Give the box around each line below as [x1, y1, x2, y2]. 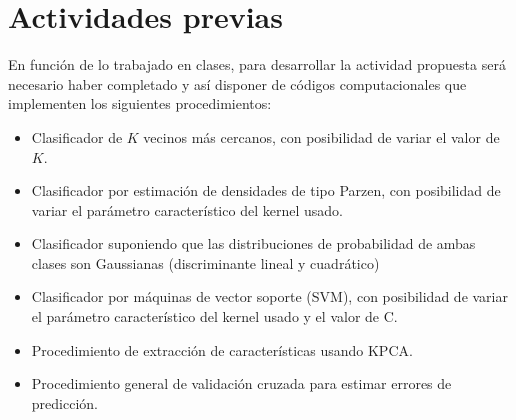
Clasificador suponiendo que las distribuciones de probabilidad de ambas [31, 233, 476, 254]
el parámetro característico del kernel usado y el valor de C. [31, 306, 398, 327]
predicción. [31, 392, 98, 413]
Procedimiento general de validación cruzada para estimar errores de [31, 373, 452, 394]
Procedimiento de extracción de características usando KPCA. [31, 339, 413, 360]
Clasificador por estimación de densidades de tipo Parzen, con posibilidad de [31, 180, 501, 201]
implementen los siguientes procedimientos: [8, 93, 272, 114]
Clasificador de [31, 126, 123, 147]
